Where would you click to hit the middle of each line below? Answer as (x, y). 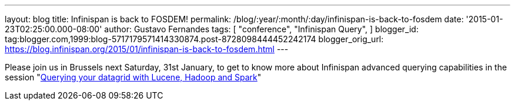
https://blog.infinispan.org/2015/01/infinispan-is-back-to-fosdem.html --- (147, 49)
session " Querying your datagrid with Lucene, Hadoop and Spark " (133, 77)
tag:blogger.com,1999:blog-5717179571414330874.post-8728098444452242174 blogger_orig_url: (194, 39)
